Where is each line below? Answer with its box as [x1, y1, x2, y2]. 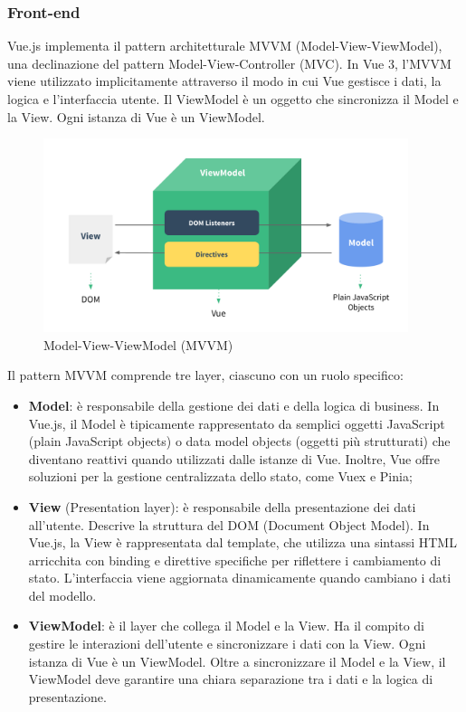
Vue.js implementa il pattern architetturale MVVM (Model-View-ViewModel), [7, 36, 442, 55]
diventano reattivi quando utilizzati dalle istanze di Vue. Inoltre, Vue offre [28, 449, 440, 468]
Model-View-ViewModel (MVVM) [43, 335, 233, 354]
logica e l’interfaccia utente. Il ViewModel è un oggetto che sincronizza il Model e [7, 90, 459, 108]
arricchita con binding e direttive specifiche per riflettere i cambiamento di [28, 550, 442, 569]
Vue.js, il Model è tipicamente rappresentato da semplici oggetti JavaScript [28, 413, 445, 432]
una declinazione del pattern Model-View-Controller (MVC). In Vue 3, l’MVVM [7, 53, 452, 72]
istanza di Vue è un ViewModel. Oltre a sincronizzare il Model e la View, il [28, 651, 446, 670]
